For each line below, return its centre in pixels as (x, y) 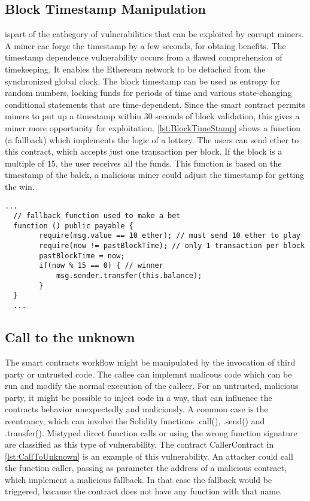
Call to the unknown (70, 337)
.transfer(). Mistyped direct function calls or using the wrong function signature (151, 432)
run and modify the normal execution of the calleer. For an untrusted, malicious (152, 386)
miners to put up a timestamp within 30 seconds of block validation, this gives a (152, 116)
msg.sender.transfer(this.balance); (129, 276)
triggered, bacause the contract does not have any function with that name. (144, 491)
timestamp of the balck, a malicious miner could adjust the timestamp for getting (155, 175)
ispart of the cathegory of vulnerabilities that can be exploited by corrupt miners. (154, 34)
